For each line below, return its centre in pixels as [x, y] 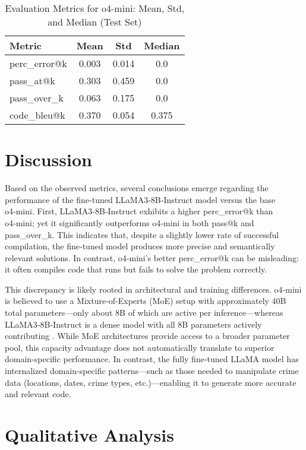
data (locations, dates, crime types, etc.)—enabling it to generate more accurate [151, 382]
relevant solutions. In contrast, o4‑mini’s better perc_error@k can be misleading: [152, 257]
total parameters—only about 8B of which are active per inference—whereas [144, 313]
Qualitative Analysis [89, 435]
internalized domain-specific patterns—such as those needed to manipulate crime [152, 371]
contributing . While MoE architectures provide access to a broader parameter [147, 336]
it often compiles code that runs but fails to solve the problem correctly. [136, 269]
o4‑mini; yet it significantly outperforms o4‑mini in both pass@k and [130, 222]
